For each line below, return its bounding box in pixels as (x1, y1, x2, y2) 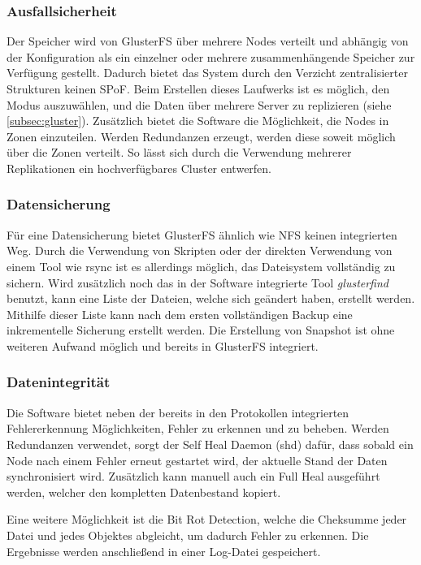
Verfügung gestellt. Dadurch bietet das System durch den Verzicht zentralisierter (7, 64, 408, 81)
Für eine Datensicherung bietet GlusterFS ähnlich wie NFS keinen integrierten (7, 226, 397, 243)
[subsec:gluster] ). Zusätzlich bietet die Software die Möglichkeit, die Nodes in (7, 112, 389, 129)
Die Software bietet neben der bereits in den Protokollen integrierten (7, 403, 349, 421)
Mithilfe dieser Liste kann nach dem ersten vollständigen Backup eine (7, 305, 353, 322)
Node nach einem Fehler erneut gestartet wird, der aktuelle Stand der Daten (7, 451, 388, 468)
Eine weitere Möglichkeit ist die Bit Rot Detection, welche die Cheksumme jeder (7, 511, 407, 528)
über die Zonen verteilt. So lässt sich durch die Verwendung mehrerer (7, 144, 352, 161)
